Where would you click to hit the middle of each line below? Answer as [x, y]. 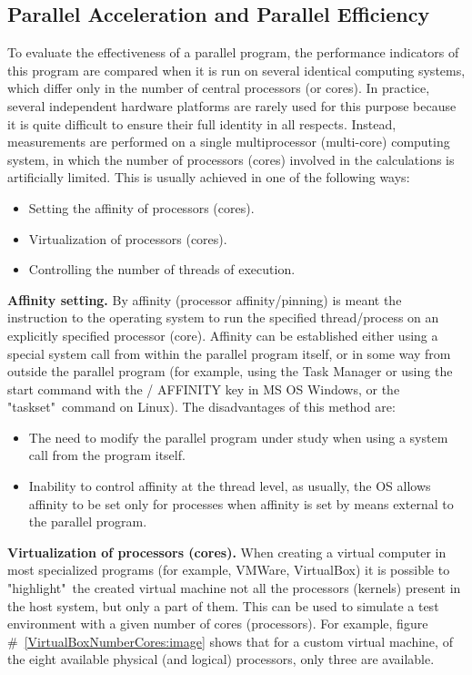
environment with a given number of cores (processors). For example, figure [218, 624]
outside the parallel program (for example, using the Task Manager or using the [230, 371]
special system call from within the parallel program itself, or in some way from [229, 353]
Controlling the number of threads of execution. [162, 269]
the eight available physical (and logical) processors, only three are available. [221, 659]
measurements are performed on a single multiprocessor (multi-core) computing [229, 142]
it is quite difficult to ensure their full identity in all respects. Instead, [202, 123]
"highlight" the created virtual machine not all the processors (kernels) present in [234, 588]
